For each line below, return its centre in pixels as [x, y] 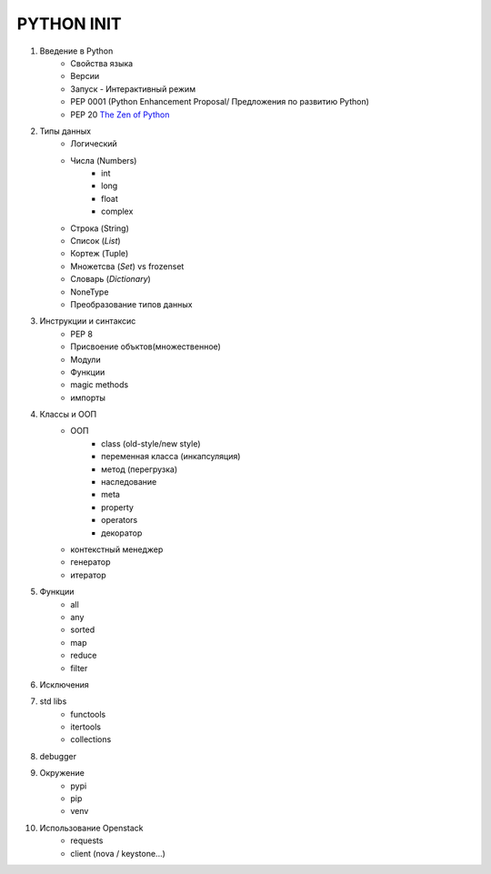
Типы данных [65, 131]
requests [87, 840]
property [117, 507]
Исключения [65, 684]
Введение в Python [76, 51]
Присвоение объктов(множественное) [146, 347]
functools [88, 714]
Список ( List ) [96, 241]
